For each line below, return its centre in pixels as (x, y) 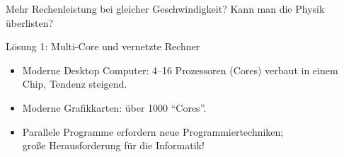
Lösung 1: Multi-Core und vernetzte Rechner (103, 46)
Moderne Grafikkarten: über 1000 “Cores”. (114, 107)
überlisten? (30, 22)
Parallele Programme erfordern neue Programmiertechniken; (153, 131)
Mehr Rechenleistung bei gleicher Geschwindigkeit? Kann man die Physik (165, 8)
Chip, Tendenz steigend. (75, 84)
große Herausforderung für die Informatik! (113, 145)
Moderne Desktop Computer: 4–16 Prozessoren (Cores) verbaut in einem (180, 70)
